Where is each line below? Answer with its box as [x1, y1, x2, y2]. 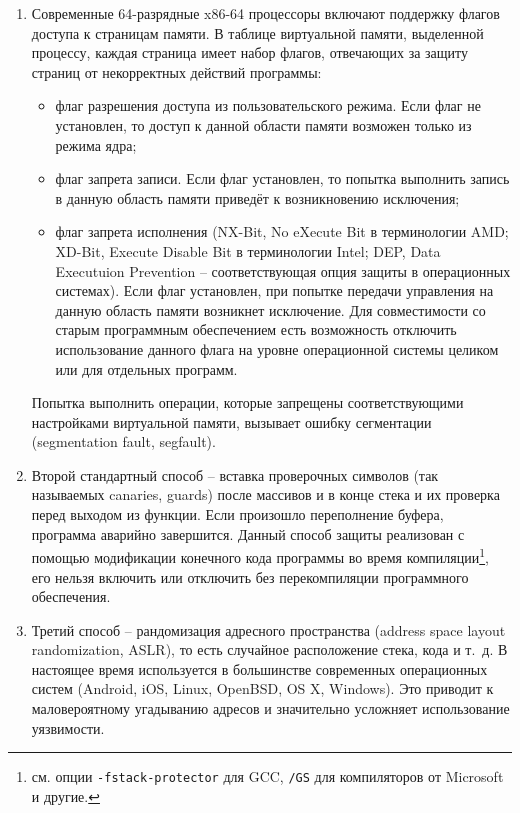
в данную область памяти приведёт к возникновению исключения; [55, 187, 460, 208]
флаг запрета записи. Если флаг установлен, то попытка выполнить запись [55, 168, 510, 189]
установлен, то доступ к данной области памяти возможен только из [55, 114, 472, 135]
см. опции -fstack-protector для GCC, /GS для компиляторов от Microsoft [31, 766, 504, 787]
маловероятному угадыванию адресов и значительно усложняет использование [31, 698, 510, 719]
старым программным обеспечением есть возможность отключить [55, 319, 457, 340]
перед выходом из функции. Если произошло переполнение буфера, [31, 504, 444, 525]
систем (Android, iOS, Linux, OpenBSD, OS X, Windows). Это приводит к [31, 678, 494, 699]
